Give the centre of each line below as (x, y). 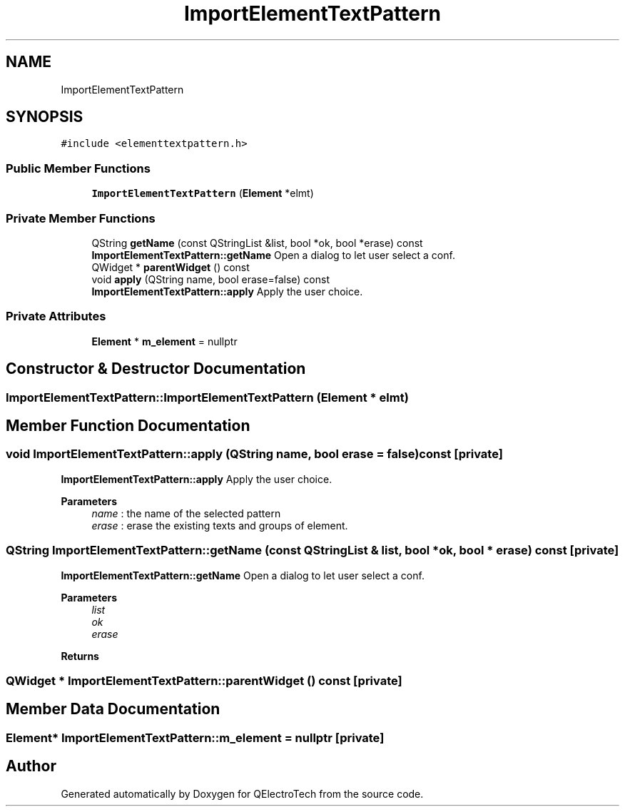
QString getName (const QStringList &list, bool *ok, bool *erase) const (257, 243)
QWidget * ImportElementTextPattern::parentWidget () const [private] (204, 680)
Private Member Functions (81, 218)
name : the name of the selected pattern (186, 513)
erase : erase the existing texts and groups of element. (220, 525)
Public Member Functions (78, 168)
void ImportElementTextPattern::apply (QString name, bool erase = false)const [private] (254, 454)
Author (31, 766)
